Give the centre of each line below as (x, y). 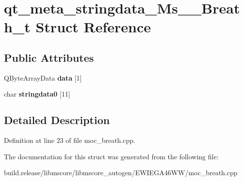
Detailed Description (57, 120)
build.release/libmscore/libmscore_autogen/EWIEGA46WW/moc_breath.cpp (121, 173)
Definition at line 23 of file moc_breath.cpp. (70, 140)
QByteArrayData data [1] (43, 77)
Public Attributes (49, 57)
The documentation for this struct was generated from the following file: (111, 156)
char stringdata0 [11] (37, 94)
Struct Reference (93, 27)
